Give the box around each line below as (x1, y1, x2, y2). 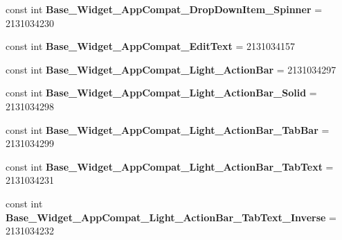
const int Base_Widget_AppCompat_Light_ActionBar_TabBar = (6, 122, 330, 137)
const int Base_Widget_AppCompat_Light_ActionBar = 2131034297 (6, 62, 336, 76)
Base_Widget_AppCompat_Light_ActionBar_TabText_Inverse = (6, 209, 336, 224)
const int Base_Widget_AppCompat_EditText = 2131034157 (6, 39, 295, 53)
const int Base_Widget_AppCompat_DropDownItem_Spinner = (6, 2, 323, 16)
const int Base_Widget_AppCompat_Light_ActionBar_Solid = (6, 85, 317, 100)
